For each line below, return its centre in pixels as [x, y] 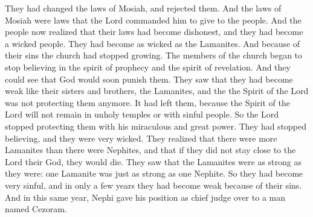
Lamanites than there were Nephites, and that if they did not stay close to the [150, 150]
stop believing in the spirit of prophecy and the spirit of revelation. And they [148, 67]
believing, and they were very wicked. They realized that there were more [141, 138]
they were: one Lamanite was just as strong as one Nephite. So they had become [154, 173]
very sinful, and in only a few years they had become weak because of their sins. [153, 185]
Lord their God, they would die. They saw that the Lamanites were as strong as [153, 161]
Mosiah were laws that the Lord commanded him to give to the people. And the [153, 20]
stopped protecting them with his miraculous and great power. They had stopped [156, 126]
